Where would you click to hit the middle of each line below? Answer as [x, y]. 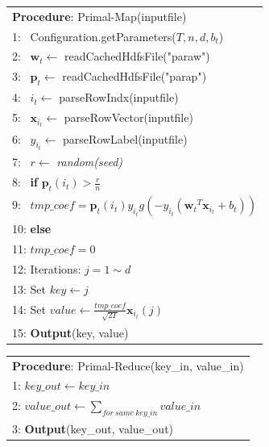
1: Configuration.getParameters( [94, 36]
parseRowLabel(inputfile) [125, 138]
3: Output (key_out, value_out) [93, 429]
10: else [32, 229]
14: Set [29, 309]
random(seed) [90, 162]
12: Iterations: [47, 269]
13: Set [29, 288]
